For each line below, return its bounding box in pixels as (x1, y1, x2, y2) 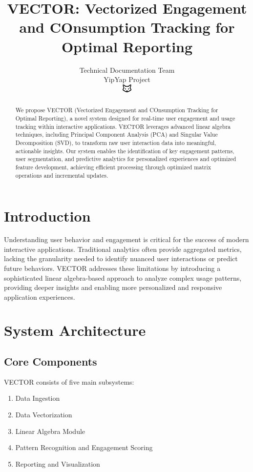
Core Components (4, 354, 97, 369)
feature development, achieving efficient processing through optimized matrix (15, 163, 211, 171)
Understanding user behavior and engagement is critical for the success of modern (4, 234, 249, 245)
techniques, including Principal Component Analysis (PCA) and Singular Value (15, 130, 218, 139)
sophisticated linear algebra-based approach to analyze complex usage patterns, (4, 272, 242, 283)
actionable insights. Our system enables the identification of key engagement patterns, (15, 146, 234, 155)
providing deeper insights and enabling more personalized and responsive (4, 282, 222, 292)
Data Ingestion (15, 393, 60, 403)
